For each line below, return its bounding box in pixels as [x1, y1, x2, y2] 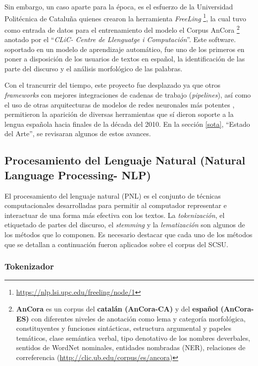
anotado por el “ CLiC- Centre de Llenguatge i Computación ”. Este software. [4, 34, 236, 45]
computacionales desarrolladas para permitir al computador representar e [4, 200, 227, 210]
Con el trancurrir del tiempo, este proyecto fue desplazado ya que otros [4, 80, 221, 90]
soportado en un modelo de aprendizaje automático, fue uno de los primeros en [4, 44, 245, 54]
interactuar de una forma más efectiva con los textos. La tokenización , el [4, 209, 225, 220]
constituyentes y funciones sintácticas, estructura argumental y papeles [16, 323, 232, 333]
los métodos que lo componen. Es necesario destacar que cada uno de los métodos [4, 229, 253, 239]
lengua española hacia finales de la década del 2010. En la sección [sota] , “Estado [4, 118, 250, 129]
